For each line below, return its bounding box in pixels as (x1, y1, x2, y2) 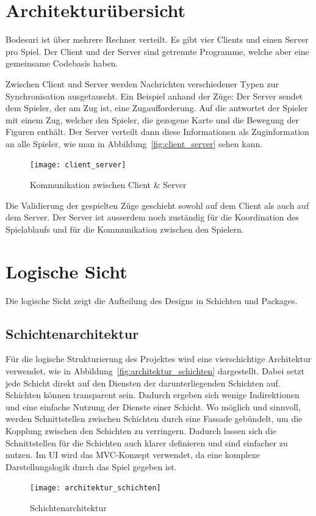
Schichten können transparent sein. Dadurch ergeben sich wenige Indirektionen (5, 388, 300, 401)
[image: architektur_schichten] (30, 484, 161, 493)
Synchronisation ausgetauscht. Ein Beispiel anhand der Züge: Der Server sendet (5, 89, 303, 102)
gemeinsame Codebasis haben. (5, 57, 118, 70)
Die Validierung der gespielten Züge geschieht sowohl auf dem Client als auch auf (5, 198, 309, 211)
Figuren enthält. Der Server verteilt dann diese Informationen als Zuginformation (5, 125, 309, 138)
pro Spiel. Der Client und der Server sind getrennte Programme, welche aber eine (5, 45, 309, 57)
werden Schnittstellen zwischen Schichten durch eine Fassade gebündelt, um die (5, 412, 303, 425)
